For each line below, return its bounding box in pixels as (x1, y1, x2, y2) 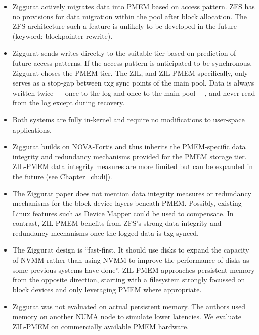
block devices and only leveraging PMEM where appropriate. (12, 284, 202, 295)
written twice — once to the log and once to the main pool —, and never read (12, 87, 255, 98)
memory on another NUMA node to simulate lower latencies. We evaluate (12, 311, 241, 322)
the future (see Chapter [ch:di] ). (12, 171, 112, 181)
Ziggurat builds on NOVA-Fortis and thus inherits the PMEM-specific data (12, 141, 246, 152)
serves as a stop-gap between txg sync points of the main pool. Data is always (12, 77, 254, 88)
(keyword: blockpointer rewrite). (12, 30, 113, 41)
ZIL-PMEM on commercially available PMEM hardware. (12, 321, 189, 331)
